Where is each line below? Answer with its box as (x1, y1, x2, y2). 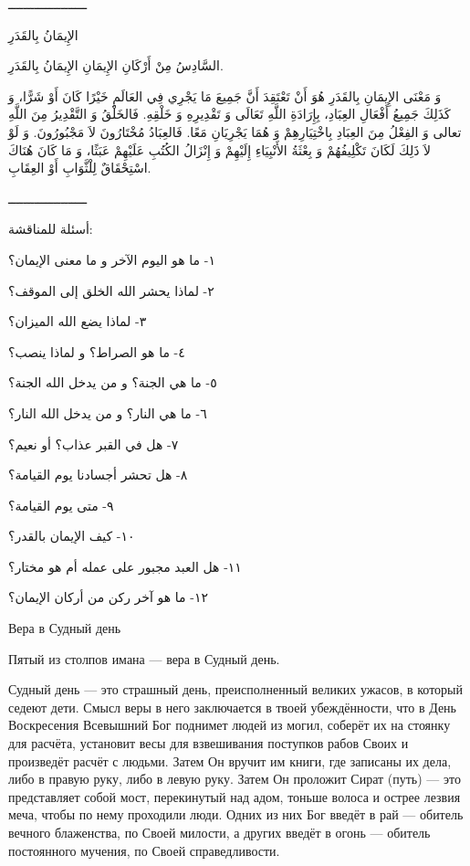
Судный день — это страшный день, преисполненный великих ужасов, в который (8, 680, 463, 699)
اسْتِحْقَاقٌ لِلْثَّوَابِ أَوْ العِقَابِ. (8, 158, 151, 177)
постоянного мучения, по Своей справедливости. (8, 840, 280, 860)
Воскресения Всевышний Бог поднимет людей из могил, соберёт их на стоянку (8, 715, 451, 734)
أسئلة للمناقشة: (8, 219, 93, 238)
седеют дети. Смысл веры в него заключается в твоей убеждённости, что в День (8, 697, 457, 716)
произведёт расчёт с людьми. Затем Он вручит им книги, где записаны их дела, (8, 751, 452, 770)
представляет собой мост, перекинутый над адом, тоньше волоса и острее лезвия (8, 787, 461, 806)
